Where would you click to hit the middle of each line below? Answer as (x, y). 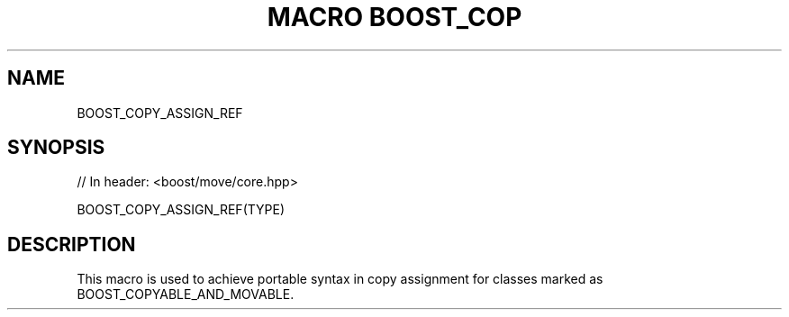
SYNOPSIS (56, 148)
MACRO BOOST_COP (394, 17)
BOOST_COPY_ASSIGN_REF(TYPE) (181, 210)
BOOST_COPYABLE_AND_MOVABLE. (186, 294)
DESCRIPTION (72, 244)
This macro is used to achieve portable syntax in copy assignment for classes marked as (340, 279)
